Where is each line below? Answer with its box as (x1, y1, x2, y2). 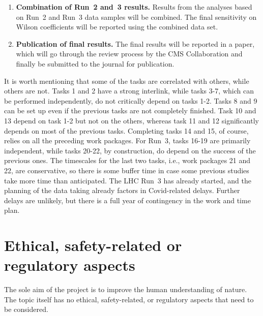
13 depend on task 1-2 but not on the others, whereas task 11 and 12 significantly (4, 115, 259, 125)
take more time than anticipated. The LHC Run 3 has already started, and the (4, 175, 251, 185)
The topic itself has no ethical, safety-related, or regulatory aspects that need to (4, 294, 254, 304)
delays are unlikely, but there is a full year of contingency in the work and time (4, 195, 251, 205)
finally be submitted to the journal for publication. (16, 58, 174, 69)
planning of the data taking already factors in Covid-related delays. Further (4, 185, 240, 196)
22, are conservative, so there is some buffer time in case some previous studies (4, 165, 249, 175)
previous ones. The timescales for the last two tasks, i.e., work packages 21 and (4, 155, 251, 166)
